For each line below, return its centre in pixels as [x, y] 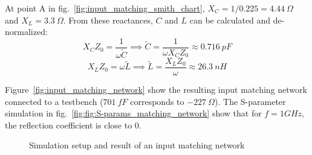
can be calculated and [230, 20]
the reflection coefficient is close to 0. [73, 125]
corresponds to [157, 101]
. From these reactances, [108, 20]
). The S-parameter [250, 101]
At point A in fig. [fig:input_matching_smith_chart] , [105, 8]
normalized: [26, 32]
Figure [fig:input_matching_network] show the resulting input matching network [156, 89]
